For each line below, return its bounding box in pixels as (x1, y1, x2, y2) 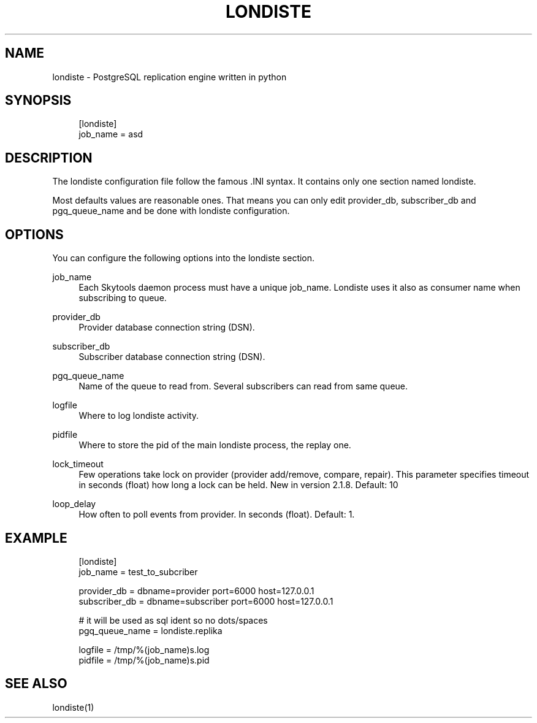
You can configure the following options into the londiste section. (52, 253, 315, 264)
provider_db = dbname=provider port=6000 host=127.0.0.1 (78, 585, 314, 596)
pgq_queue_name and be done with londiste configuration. (52, 205, 290, 216)
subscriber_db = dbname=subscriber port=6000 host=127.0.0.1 (78, 595, 333, 606)
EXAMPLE (5, 530, 67, 546)
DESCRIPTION (5, 150, 93, 166)
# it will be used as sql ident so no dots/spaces (78, 614, 268, 625)
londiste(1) (52, 702, 94, 713)
